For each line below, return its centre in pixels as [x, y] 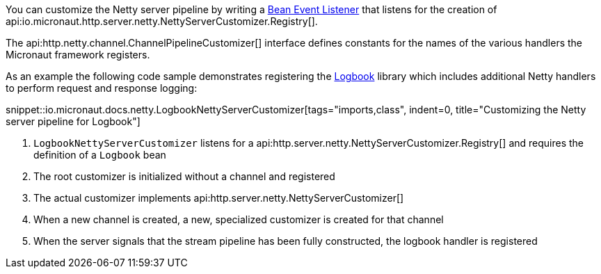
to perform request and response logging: [102, 88]
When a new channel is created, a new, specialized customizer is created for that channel [239, 219]
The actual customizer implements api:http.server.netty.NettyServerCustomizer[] [219, 198]
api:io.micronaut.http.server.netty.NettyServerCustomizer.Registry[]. [162, 21]
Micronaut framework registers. [78, 55]
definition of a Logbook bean [100, 155]
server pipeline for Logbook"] [73, 121]
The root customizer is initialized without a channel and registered [184, 176]
